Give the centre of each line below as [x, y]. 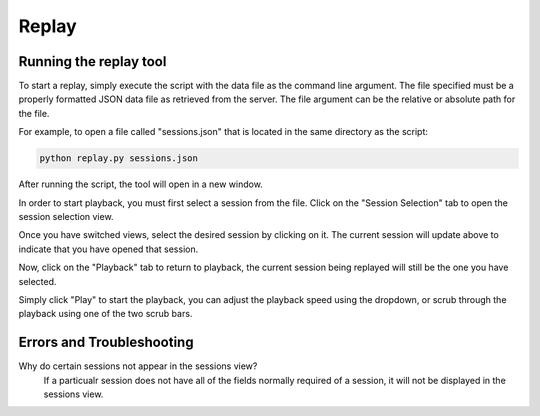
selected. [37, 281]
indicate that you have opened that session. [108, 249]
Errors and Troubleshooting [106, 342]
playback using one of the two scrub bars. [105, 314]
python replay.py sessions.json [119, 158]
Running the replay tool [92, 61]
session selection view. [66, 216]
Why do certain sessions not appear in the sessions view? [138, 366]
